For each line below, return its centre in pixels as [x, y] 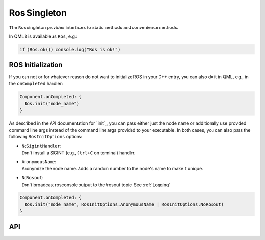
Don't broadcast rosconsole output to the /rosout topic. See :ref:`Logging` [96, 185]
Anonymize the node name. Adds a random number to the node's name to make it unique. [112, 168]
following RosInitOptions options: [46, 137]
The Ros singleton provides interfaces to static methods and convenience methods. [94, 27]
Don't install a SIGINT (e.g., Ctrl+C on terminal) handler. [79, 153]
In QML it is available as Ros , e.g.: [43, 36]
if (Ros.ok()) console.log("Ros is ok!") [70, 49]
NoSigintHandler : [41, 146]
